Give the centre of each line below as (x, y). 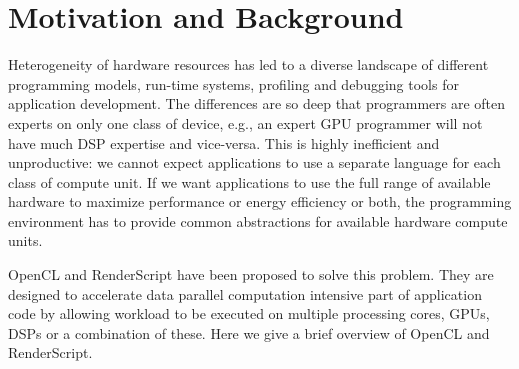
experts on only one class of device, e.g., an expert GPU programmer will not (245, 122)
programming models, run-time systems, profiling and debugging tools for (233, 83)
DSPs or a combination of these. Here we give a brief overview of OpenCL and (249, 332)
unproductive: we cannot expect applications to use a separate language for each (254, 162)
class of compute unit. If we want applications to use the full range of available (249, 181)
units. (25, 240)
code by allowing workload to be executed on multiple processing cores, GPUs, (249, 313)
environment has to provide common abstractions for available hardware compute (258, 220)
